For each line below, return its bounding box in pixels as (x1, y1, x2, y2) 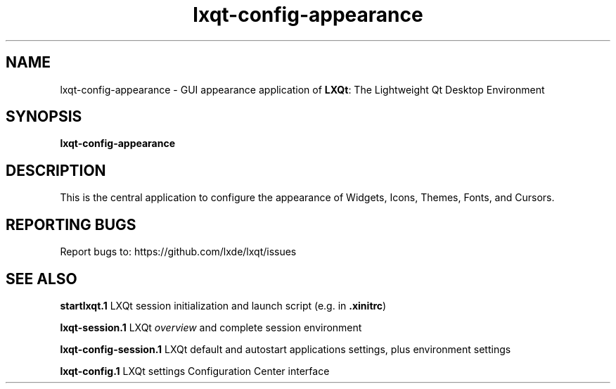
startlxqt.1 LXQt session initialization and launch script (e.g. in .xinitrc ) (60, 299, 387, 312)
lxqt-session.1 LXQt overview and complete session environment (60, 321, 362, 333)
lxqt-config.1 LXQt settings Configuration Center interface (60, 364, 330, 377)
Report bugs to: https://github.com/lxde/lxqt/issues (60, 245, 297, 258)
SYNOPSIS (6, 108, 82, 126)
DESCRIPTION (6, 161, 106, 179)
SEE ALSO (6, 269, 77, 288)
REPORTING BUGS (6, 215, 136, 234)
